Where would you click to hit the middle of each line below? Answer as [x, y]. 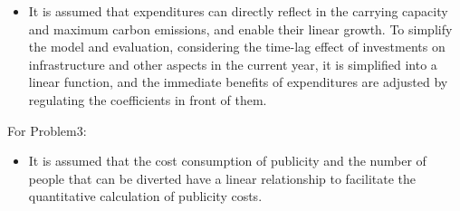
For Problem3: [47, 130]
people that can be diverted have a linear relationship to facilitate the [222, 178]
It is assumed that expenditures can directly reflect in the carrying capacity [238, 11]
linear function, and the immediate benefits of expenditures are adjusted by [238, 82]
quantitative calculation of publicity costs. [145, 196]
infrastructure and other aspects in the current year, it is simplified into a [233, 64]
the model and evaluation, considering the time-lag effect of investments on [237, 47]
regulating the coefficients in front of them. [148, 99]
